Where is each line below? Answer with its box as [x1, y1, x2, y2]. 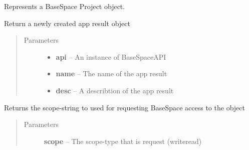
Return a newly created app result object [4, 18, 130, 28]
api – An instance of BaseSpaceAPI [56, 51, 166, 62]
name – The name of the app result [56, 68, 167, 79]
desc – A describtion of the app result [56, 85, 174, 95]
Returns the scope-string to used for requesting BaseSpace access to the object [4, 102, 245, 112]
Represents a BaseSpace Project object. [4, 1, 125, 11]
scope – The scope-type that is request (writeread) [44, 135, 202, 146]
